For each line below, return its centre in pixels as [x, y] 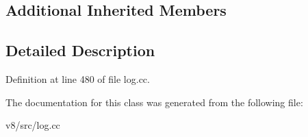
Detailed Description [80, 50]
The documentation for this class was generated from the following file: [154, 102]
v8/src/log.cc [33, 125]
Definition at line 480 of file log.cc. [78, 78]
